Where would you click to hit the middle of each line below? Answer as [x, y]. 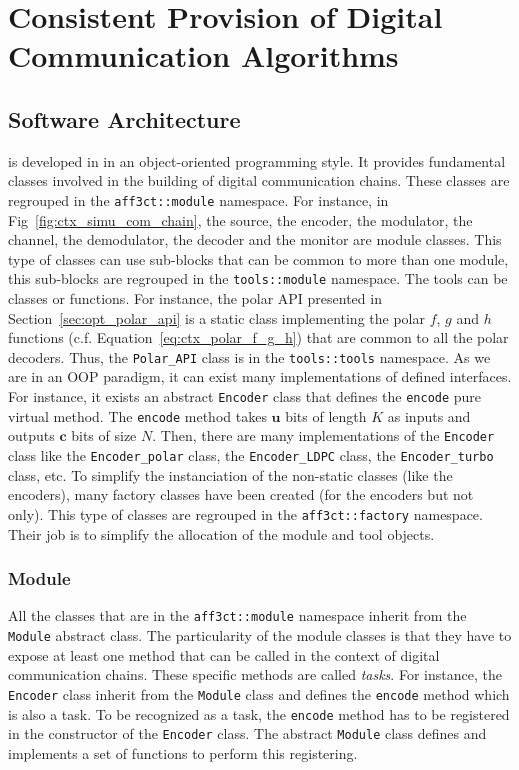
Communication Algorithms [203, 55]
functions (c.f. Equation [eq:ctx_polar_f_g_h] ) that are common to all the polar [258, 337]
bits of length [326, 415]
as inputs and [429, 415]
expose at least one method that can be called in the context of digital [224, 654]
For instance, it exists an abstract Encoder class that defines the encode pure [245, 396]
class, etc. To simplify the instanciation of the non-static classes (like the [230, 474]
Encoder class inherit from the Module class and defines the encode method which [259, 693]
